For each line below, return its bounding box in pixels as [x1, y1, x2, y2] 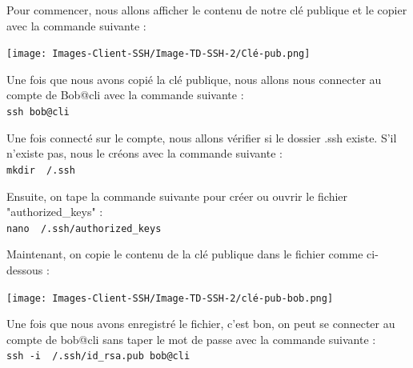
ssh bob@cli [6, 106, 70, 118]
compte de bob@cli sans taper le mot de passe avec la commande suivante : [6, 330, 376, 347]
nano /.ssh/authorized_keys [6, 222, 162, 234]
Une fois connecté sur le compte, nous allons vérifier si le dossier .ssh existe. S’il [6, 129, 397, 146]
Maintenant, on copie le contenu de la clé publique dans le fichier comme [6, 246, 363, 262]
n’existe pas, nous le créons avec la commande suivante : [6, 145, 283, 162]
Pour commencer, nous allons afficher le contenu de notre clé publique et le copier [6, 2, 407, 18]
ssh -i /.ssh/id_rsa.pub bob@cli [6, 350, 190, 362]
